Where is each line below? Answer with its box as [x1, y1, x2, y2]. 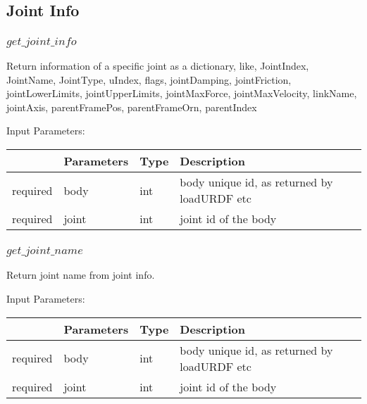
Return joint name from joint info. [6, 267, 155, 282]
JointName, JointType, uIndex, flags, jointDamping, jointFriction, [6, 72, 292, 87]
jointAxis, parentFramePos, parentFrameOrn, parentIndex [6, 99, 257, 114]
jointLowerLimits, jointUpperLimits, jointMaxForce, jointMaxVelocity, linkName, [6, 86, 357, 101]
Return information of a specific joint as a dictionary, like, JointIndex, [6, 58, 309, 73]
